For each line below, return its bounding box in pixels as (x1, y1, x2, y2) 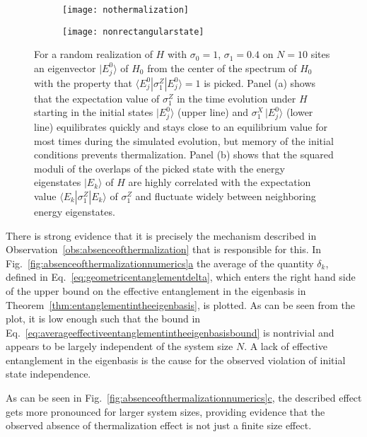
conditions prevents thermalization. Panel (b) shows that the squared (34, 147, 334, 162)
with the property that (34, 75, 132, 90)
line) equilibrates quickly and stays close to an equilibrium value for (34, 119, 328, 134)
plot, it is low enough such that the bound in (6, 311, 201, 326)
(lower (286, 105, 313, 120)
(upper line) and (177, 105, 249, 120)
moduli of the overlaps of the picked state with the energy (34, 161, 285, 175)
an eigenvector (34, 60, 96, 75)
